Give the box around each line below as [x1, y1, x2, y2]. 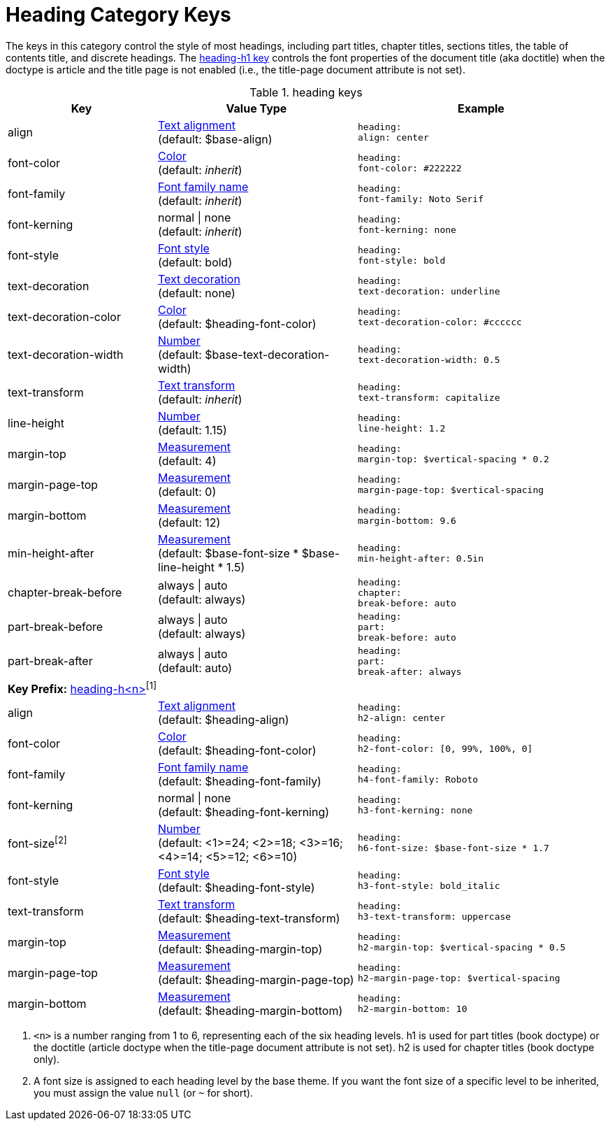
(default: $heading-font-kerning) [158, 805, 330, 820]
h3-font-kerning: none [357, 805, 473, 816]
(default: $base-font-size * [158, 546, 299, 560]
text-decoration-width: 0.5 [357, 354, 500, 365]
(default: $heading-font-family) [158, 774, 321, 789]
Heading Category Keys [6, 3, 231, 27]
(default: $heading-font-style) [158, 881, 315, 895]
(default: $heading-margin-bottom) [158, 1004, 343, 1018]
